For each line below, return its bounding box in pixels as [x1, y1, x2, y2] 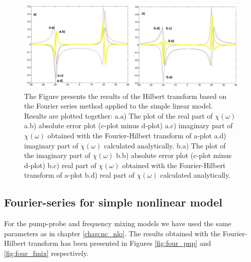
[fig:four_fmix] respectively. [4, 248, 89, 258]
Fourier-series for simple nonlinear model [4, 194, 222, 210]
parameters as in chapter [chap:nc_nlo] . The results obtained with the [4, 228, 221, 238]
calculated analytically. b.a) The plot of [104, 140, 226, 150]
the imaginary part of [24, 150, 91, 161]
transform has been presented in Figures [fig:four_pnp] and [28, 238, 211, 248]
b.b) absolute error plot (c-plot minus [116, 150, 232, 161]
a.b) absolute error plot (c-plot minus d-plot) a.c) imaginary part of [24, 120, 233, 131]
